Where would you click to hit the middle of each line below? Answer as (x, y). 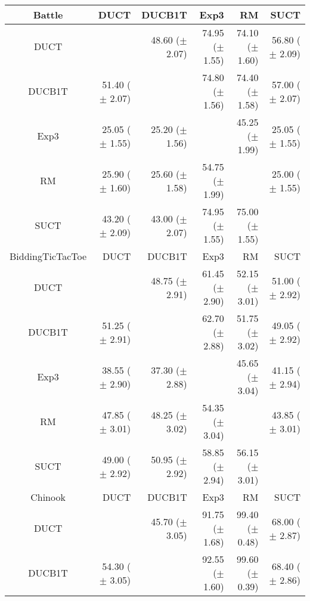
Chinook (48, 497)
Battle (48, 15)
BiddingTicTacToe (48, 256)
